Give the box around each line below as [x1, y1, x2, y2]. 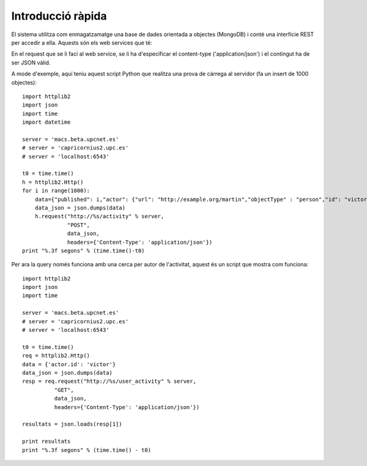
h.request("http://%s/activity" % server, [34, 213, 165, 220]
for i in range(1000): [22, 187, 91, 194]
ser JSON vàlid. [11, 59, 51, 66]
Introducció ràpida [11, 9, 107, 23]
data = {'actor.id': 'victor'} [22, 361, 116, 367]
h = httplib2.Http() [22, 178, 84, 186]
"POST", [67, 221, 91, 228]
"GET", [54, 386, 74, 393]
